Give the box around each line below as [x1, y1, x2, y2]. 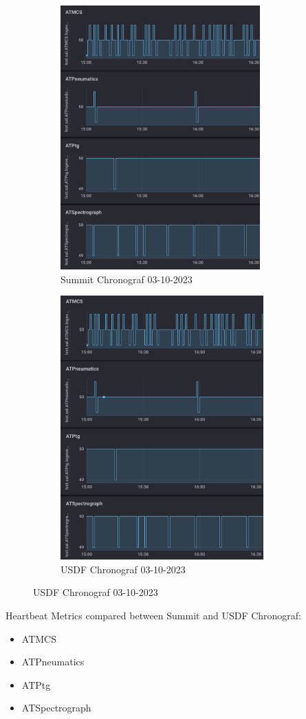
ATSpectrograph [21, 700, 91, 715]
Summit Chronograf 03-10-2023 [61, 272, 193, 286]
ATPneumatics [21, 654, 85, 669]
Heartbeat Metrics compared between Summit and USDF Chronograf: [6, 608, 302, 622]
